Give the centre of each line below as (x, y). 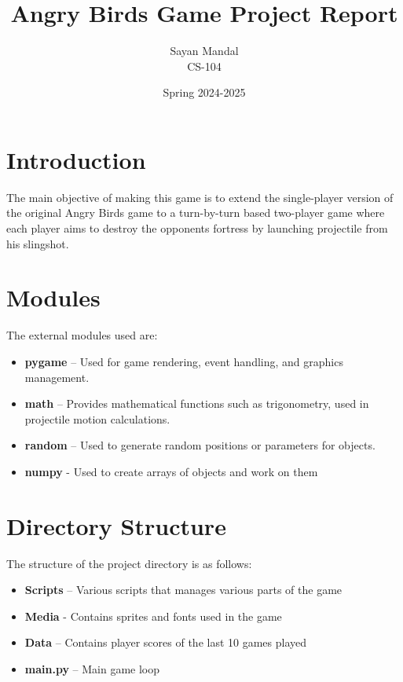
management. (57, 377)
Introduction (76, 159)
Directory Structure (116, 525)
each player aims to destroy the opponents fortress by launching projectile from (197, 228)
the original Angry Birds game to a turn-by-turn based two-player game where (196, 213)
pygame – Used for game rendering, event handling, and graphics (184, 361)
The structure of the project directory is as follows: (129, 563)
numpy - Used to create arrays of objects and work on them (171, 471)
